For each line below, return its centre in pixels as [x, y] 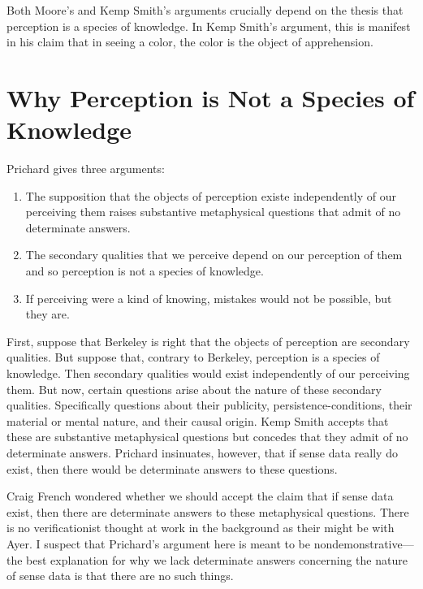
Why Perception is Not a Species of [211, 97]
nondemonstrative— [364, 543]
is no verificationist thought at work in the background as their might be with [201, 528]
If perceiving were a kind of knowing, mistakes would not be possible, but [209, 298]
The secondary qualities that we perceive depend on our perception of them [214, 255]
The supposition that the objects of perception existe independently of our [211, 195]
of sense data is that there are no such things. [120, 576]
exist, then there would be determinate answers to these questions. [172, 468]
